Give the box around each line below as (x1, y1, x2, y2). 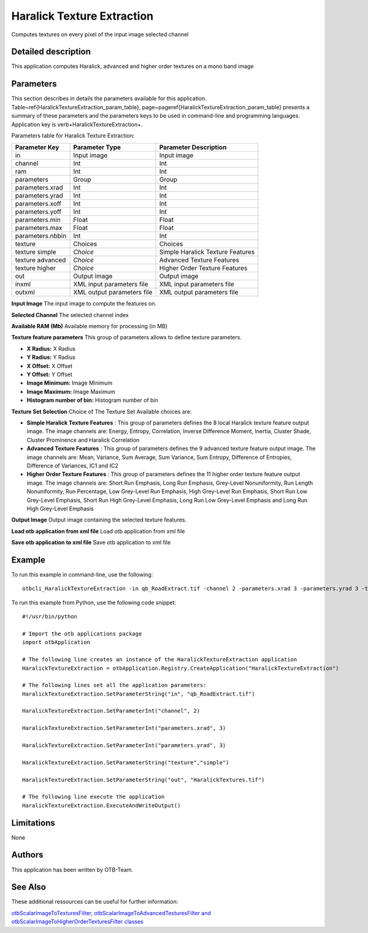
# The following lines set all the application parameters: (22, 682, 207, 689)
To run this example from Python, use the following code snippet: (11, 599, 177, 606)
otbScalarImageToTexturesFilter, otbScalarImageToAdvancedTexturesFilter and (11, 909, 211, 916)
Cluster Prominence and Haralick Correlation (26, 436, 140, 443)
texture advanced (15, 256, 66, 264)
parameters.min (15, 215, 61, 224)
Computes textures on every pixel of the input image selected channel (11, 31, 189, 38)
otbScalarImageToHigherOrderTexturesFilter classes (11, 918, 144, 926)
